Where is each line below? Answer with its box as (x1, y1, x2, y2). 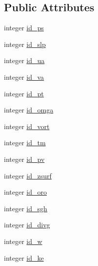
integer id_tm (4, 137, 46, 148)
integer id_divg (4, 220, 50, 230)
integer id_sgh (4, 203, 47, 213)
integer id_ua (4, 55, 45, 66)
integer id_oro (4, 187, 47, 197)
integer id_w (4, 236, 42, 246)
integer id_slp (4, 39, 46, 49)
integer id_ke (4, 252, 44, 263)
